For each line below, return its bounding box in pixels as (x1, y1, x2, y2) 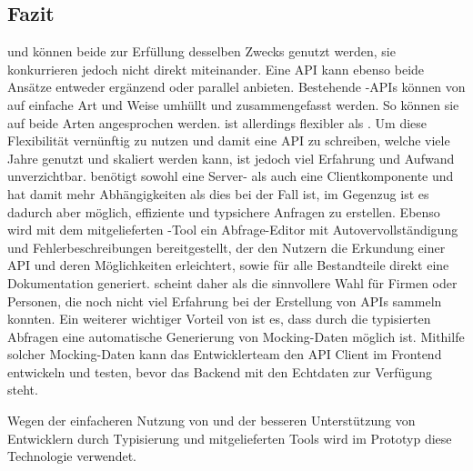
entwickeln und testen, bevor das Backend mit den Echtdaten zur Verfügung (7, 362, 432, 381)
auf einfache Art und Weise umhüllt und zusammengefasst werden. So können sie (7, 95, 459, 114)
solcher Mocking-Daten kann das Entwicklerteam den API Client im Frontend (7, 345, 442, 364)
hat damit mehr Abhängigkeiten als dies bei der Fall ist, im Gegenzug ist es (7, 184, 429, 203)
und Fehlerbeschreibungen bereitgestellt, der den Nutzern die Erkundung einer (7, 237, 446, 256)
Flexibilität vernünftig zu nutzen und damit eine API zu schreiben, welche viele (7, 131, 450, 150)
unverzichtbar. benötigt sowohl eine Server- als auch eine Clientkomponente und (7, 166, 454, 185)
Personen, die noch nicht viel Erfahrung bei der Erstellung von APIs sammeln (7, 291, 442, 310)
